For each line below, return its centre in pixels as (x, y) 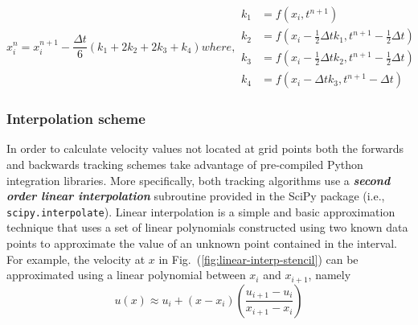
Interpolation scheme (76, 119)
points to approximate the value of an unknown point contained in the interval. (202, 243)
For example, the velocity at (76, 259)
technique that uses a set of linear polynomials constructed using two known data (207, 227)
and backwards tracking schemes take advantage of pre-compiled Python (185, 164)
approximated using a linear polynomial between (126, 275)
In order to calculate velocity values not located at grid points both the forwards (205, 148)
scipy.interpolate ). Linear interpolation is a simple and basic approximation (201, 211)
